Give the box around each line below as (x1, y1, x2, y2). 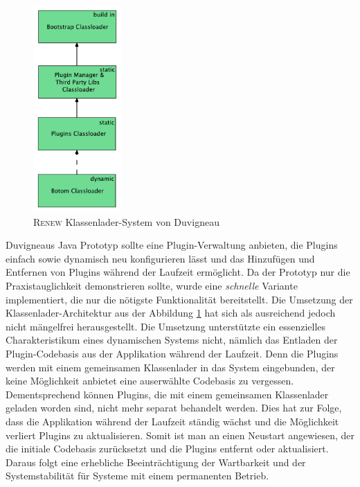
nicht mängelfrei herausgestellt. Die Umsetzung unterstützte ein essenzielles (6, 319, 326, 333)
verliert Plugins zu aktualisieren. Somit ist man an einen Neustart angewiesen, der (6, 427, 354, 442)
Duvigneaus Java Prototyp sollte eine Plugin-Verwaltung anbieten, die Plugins (6, 238, 338, 252)
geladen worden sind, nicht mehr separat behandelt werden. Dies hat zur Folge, (6, 400, 342, 415)
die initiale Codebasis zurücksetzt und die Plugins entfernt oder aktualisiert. (6, 441, 329, 456)
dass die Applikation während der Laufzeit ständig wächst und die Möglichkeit (6, 414, 339, 429)
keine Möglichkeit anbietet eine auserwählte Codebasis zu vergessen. (6, 373, 294, 388)
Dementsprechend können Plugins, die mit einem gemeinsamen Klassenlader (6, 387, 329, 401)
